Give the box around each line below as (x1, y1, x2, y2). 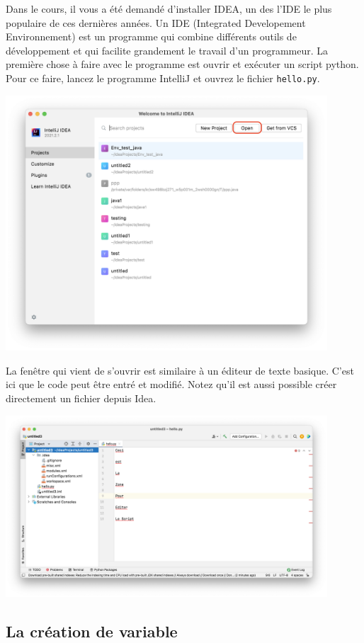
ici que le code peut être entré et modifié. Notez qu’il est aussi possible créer (6, 377, 337, 392)
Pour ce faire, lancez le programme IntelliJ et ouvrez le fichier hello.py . (6, 70, 320, 85)
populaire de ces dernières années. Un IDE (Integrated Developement (6, 15, 306, 30)
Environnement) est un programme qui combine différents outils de (6, 29, 297, 44)
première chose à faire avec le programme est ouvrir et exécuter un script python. (6, 57, 359, 72)
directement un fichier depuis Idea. (6, 390, 157, 405)
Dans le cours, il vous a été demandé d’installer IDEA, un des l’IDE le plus (6, 1, 332, 16)
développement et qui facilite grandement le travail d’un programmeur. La (6, 42, 329, 57)
